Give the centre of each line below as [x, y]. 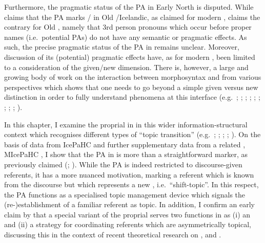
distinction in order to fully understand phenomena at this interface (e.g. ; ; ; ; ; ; [132, 97]
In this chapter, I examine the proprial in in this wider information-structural [126, 124]
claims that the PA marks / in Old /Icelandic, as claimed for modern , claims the [132, 17]
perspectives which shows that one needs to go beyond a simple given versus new [131, 87]
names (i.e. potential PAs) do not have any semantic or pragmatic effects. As [126, 37]
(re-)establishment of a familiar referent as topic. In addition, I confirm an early [129, 204]
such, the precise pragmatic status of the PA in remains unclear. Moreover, [122, 47]
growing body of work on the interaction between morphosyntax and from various [133, 77]
